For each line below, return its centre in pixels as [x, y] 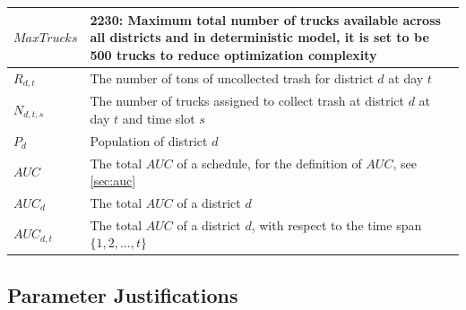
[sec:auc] [113, 181]
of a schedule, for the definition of [269, 163]
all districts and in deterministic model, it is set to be [259, 37]
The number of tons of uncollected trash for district [232, 77]
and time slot [159, 118]
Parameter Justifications [123, 294]
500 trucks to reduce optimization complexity [233, 54]
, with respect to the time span [337, 224]
